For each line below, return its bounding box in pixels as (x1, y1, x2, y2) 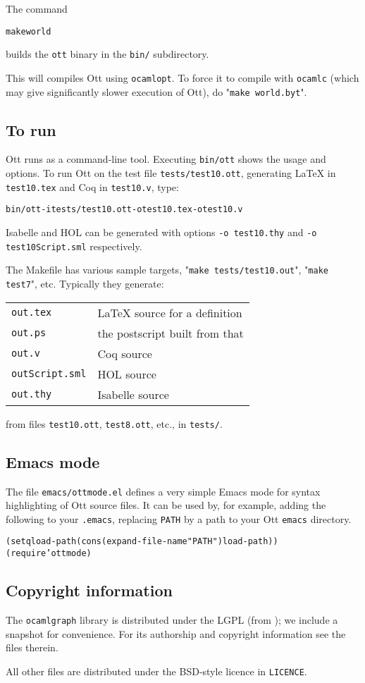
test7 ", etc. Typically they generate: (6, 276, 164, 291)
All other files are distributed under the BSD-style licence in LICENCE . (6, 663, 307, 678)
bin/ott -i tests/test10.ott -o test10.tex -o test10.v (6, 204, 243, 215)
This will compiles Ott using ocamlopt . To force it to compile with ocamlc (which (6, 70, 359, 85)
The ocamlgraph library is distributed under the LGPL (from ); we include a (6, 612, 338, 627)
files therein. (6, 640, 58, 655)
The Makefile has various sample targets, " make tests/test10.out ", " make (6, 262, 328, 277)
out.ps (11, 327, 47, 339)
